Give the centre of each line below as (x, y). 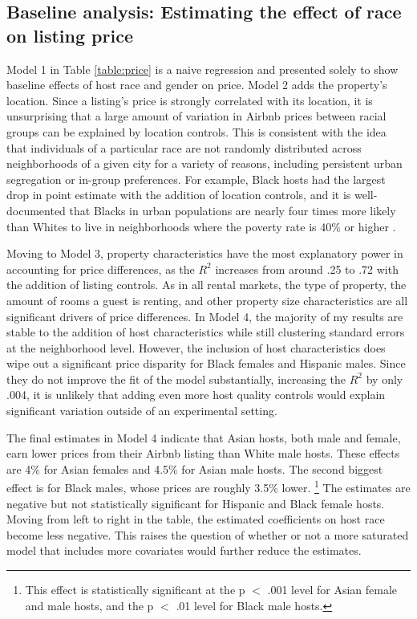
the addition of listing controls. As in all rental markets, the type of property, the (206, 285)
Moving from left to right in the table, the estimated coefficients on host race (196, 519)
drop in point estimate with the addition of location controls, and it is (179, 195)
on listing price (70, 35)
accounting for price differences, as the (101, 269)
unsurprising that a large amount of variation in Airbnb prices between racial (196, 116)
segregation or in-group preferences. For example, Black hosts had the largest (196, 179)
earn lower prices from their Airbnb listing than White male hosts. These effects (203, 453)
